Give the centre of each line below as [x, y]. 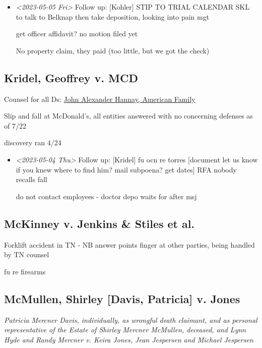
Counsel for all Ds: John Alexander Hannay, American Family [100, 99]
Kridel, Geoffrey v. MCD [71, 77]
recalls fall [31, 179]
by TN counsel [27, 254]
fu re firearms [25, 271]
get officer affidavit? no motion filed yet [77, 34]
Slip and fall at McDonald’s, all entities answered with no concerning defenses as [128, 116]
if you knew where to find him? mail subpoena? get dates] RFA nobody [126, 169]
